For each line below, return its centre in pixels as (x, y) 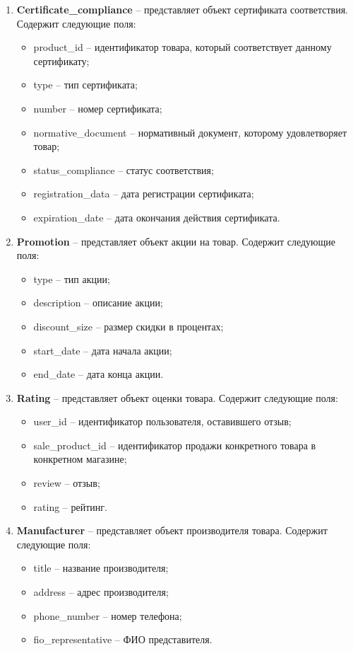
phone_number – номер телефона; (108, 615)
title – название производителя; (101, 568)
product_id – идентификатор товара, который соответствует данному (183, 47)
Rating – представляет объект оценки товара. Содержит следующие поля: (177, 397)
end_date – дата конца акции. (98, 374)
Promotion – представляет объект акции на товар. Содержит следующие (176, 241)
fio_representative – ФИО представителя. (123, 639)
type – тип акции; (72, 278)
